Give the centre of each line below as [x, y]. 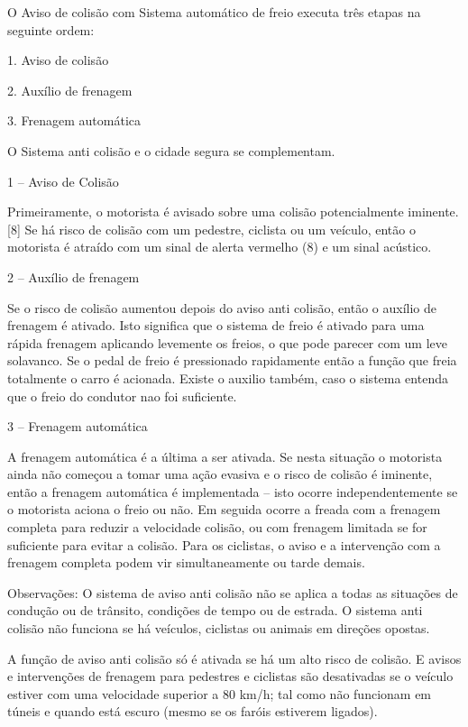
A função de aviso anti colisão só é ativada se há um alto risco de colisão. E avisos [234, 658]
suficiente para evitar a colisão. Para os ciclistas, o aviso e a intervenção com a [224, 544]
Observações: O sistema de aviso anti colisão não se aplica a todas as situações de [233, 592]
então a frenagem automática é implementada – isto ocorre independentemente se [233, 491]
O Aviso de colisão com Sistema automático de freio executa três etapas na [214, 12]
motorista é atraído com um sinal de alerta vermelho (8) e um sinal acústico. [220, 247]
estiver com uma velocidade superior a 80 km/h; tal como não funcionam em [220, 693]
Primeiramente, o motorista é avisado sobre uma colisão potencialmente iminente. [233, 212]
